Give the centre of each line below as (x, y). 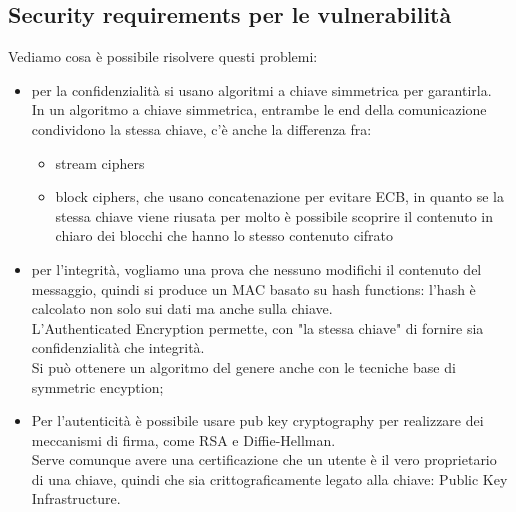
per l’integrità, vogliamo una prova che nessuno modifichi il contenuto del (256, 268)
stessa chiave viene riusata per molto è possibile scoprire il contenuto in (274, 215)
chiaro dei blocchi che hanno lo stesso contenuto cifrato (224, 235)
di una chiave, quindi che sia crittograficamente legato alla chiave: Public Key (269, 478)
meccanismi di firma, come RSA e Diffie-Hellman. (183, 439)
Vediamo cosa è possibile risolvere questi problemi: (163, 56)
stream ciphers (100, 162)
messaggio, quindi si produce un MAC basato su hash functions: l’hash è (253, 288)
